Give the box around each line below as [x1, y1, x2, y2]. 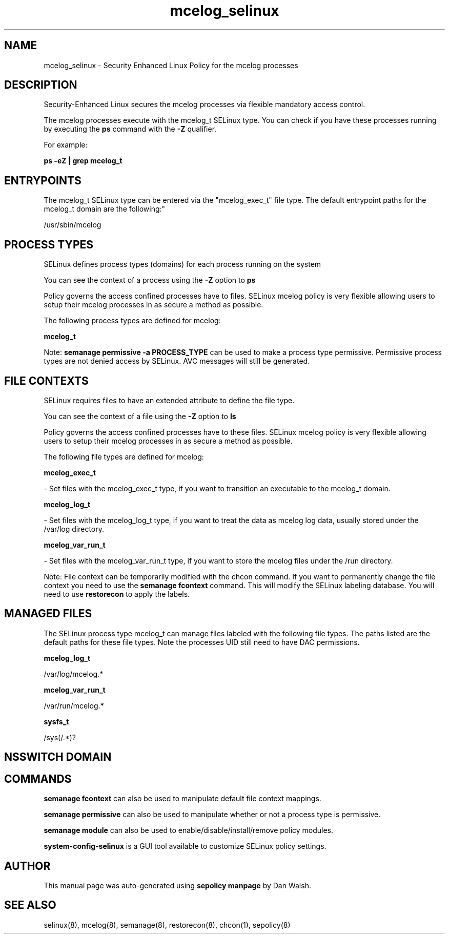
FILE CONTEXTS [4, 374, 89, 387]
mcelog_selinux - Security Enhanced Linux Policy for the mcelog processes [44, 60, 298, 70]
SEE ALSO [4, 899, 56, 912]
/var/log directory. [44, 524, 105, 533]
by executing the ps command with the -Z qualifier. [44, 124, 217, 134]
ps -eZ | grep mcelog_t [44, 156, 123, 165]
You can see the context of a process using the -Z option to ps [44, 276, 256, 285]
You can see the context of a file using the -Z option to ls [44, 411, 236, 421]
